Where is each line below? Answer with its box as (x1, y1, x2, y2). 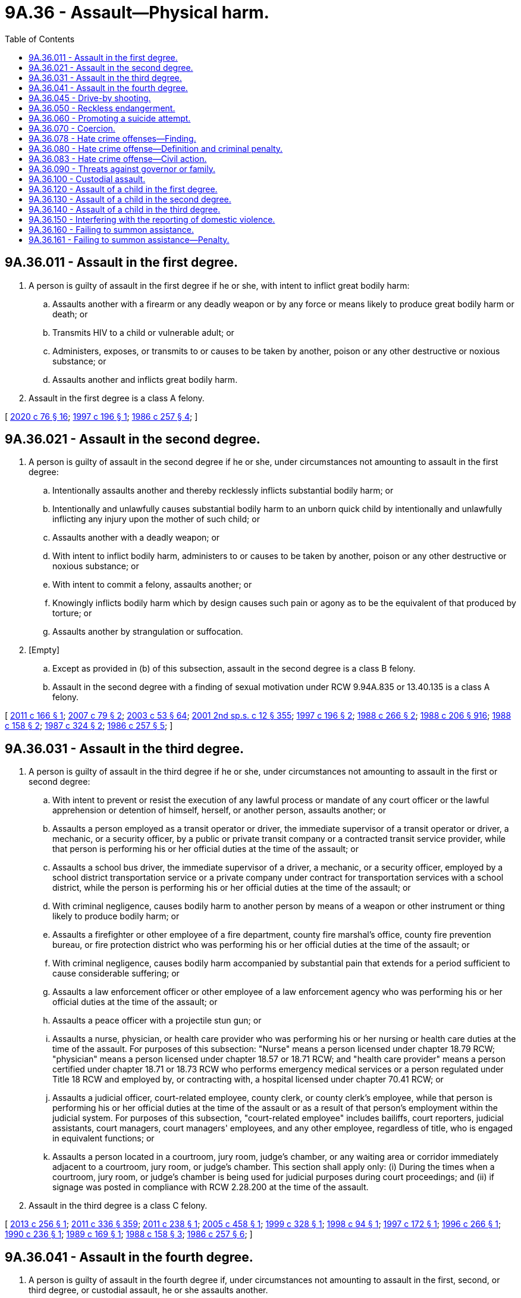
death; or (52, 308, 88, 319)
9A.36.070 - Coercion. (29, 123, 115, 133)
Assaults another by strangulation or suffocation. (52, 626, 243, 637)
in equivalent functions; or (52, 1133, 155, 1144)
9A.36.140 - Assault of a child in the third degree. (29, 204, 221, 214)
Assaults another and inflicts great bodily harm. (52, 374, 238, 385)
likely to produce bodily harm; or (52, 911, 180, 922)
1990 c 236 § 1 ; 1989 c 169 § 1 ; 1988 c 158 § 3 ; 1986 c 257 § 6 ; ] (5, 1229, 253, 1240)
